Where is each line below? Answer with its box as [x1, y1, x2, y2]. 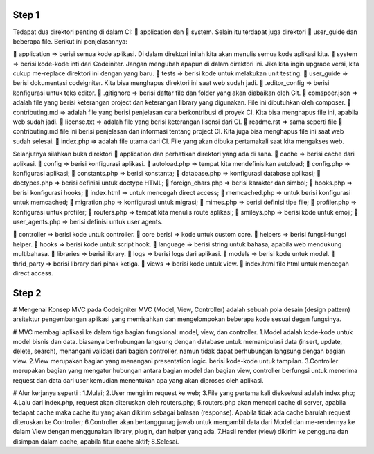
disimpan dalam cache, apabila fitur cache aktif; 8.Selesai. [12, 437, 179, 446]
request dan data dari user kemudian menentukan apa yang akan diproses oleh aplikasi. [12, 376, 264, 384]
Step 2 [12, 287, 42, 299]
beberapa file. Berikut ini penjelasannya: [12, 37, 127, 45]
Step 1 [12, 9, 40, 21]
